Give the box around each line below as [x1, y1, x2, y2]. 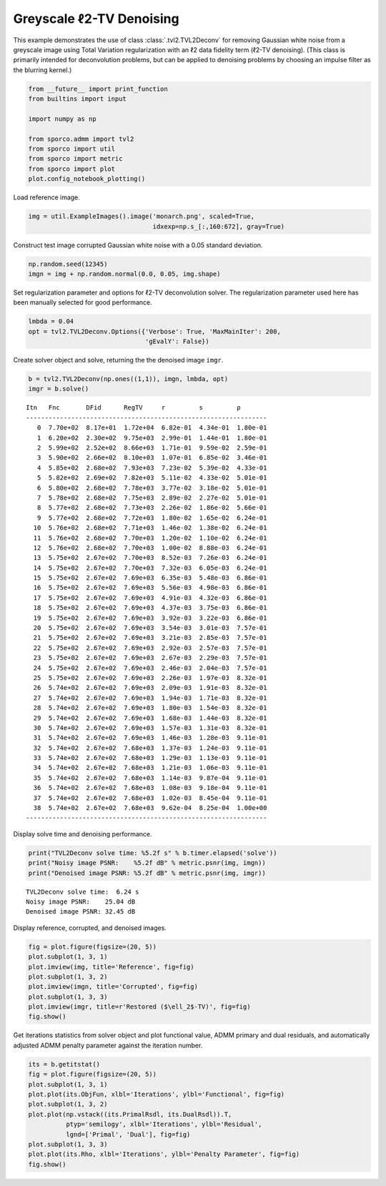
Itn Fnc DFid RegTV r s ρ [26, 404, 241, 412]
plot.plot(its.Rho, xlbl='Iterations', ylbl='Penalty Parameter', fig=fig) [28, 1150, 300, 1158]
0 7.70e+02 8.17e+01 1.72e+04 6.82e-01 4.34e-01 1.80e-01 [36, 424, 267, 432]
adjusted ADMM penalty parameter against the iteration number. [13, 1041, 203, 1049]
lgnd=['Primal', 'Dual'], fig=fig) [65, 1130, 191, 1138]
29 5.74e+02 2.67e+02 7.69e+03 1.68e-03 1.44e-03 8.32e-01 [33, 713, 267, 722]
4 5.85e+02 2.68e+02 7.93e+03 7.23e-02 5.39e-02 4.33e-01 [36, 463, 267, 472]
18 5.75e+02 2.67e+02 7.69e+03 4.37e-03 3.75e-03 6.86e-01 [33, 604, 267, 612]
